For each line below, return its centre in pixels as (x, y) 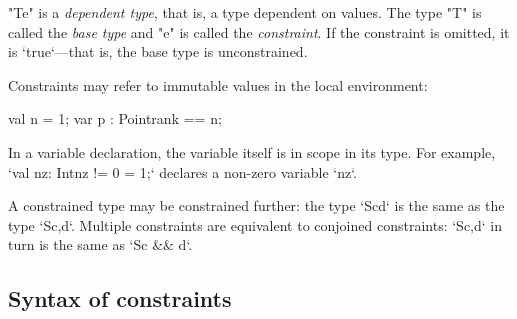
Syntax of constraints (120, 298)
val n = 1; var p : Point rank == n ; (115, 118)
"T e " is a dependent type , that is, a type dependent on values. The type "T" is (245, 12)
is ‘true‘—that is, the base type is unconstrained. (158, 51)
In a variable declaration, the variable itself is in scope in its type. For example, (252, 151)
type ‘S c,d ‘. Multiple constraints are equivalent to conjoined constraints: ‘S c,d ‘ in (255, 224)
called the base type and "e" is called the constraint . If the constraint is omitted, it (259, 31)
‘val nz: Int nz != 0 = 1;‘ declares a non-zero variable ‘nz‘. (183, 171)
